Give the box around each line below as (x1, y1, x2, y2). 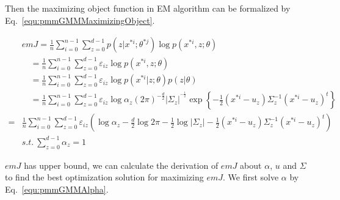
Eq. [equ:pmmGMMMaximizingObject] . (5, 13, 155, 26)
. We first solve (223, 171, 279, 183)
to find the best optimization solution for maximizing (5, 171, 204, 183)
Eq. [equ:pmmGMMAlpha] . (5, 182, 109, 195)
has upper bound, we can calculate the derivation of (24, 158, 219, 171)
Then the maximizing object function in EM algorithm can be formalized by (5, 2, 291, 14)
